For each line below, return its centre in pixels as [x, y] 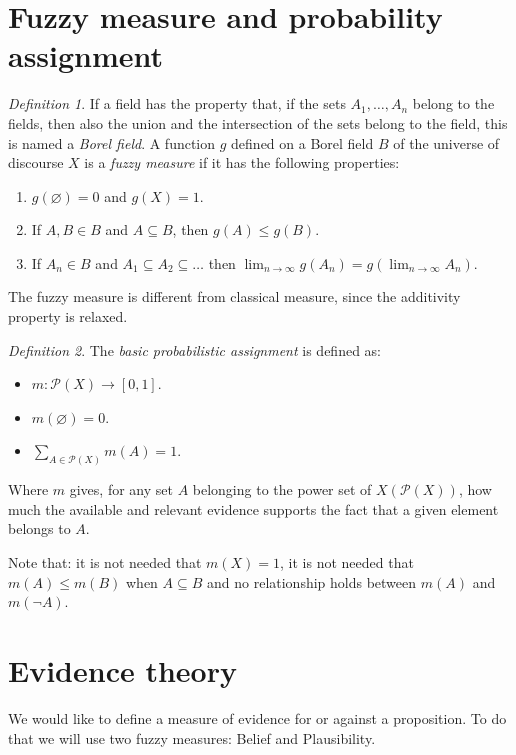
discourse [36, 162]
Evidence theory [122, 670]
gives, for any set [121, 489]
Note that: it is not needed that [105, 562]
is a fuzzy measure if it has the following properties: [242, 162]
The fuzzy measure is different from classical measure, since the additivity [234, 296]
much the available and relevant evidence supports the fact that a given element [253, 508]
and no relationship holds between [312, 581]
